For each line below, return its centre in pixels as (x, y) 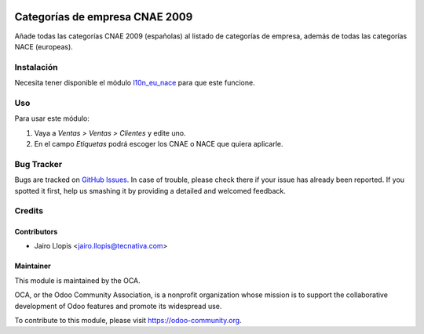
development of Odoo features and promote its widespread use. (118, 306)
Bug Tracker (38, 164)
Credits (29, 211)
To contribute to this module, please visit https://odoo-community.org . (128, 321)
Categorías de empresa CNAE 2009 (104, 17)
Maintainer (33, 266)
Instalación (36, 67)
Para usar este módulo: (52, 118)
